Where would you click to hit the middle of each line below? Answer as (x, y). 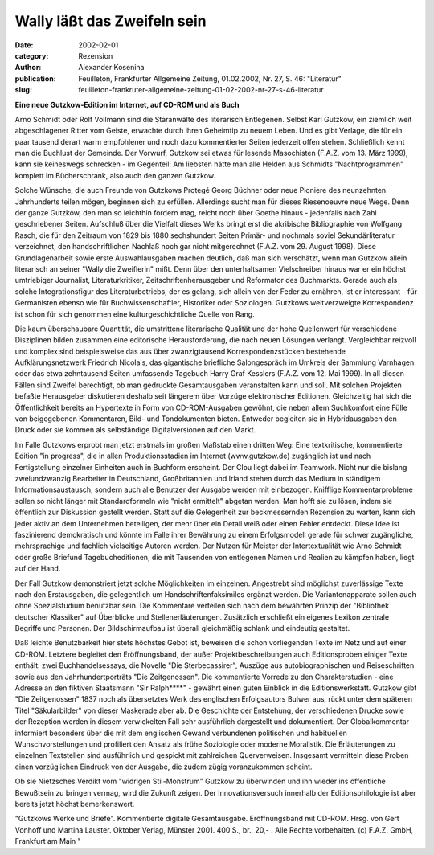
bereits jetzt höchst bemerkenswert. (75, 804)
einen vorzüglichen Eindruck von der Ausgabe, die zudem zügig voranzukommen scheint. (164, 767)
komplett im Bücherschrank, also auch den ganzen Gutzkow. (115, 175)
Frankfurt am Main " (48, 841)
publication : (35, 78)
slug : (23, 90)
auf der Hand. (38, 569)
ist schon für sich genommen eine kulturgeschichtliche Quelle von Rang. (135, 314)
